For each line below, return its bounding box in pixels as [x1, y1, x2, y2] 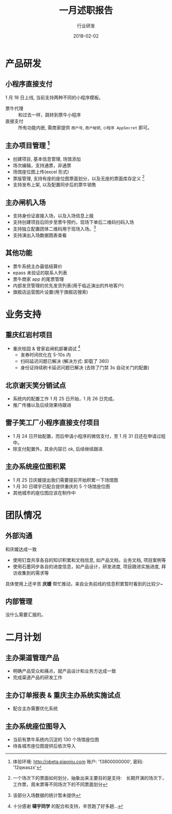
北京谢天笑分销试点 [5, 381, 66, 390]
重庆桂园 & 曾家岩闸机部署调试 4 [12, 344, 81, 352]
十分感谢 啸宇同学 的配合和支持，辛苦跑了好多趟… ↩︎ [12, 803, 123, 809]
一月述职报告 [58, 5, 113, 16]
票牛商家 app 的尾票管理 [12, 276, 64, 282]
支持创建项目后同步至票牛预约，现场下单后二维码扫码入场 [12, 219, 134, 226]
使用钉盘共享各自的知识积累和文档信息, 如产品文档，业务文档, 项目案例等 [12, 557, 166, 563]
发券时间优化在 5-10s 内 [20, 352, 71, 358]
